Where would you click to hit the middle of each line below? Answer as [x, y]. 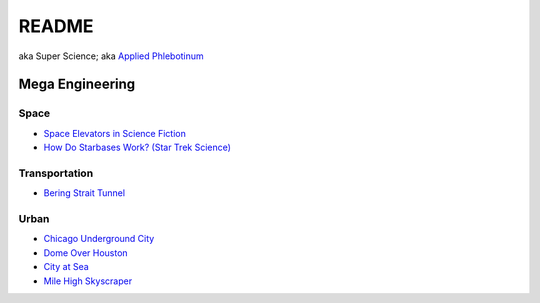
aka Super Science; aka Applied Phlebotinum [111, 56]
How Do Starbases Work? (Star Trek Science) [137, 147]
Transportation [56, 173]
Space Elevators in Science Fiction [115, 133]
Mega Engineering [77, 84]
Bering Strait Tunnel [84, 193]
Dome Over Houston [86, 252]
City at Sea [66, 267]
